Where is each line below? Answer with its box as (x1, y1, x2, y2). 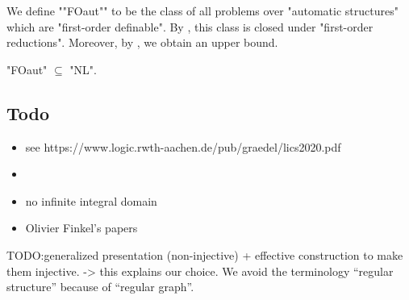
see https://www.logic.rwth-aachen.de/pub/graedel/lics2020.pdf (25, 138, 341, 155)
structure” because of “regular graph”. (6, 278, 194, 295)
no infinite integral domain (25, 192, 157, 209)
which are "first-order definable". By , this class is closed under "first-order (6, 18, 374, 35)
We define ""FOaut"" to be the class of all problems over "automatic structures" (6, 2, 399, 19)
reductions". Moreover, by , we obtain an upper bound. (6, 34, 278, 51)
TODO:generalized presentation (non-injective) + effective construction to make (6, 246, 403, 263)
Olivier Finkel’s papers (25, 219, 138, 236)
